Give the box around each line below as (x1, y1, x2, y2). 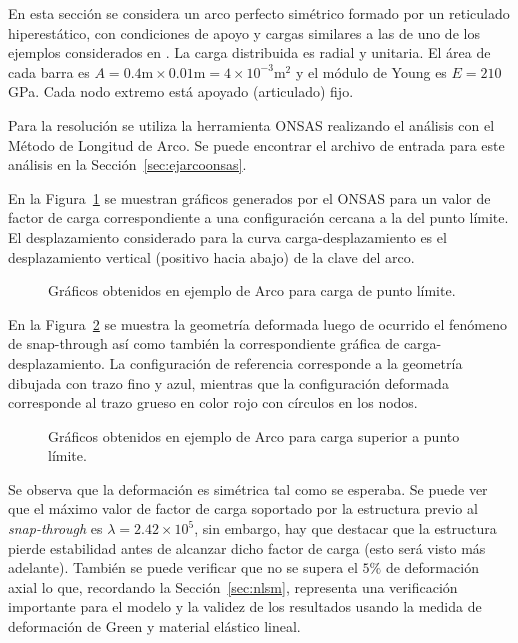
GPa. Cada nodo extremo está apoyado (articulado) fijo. (8, 81, 354, 102)
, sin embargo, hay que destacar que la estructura (194, 518, 497, 539)
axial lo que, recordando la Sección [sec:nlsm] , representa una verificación (8, 576, 458, 597)
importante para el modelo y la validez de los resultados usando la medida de (8, 596, 482, 617)
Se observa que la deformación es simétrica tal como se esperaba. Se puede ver (8, 478, 488, 499)
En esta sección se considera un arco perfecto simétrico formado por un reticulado (8, 3, 510, 23)
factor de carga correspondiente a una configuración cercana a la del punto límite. (8, 207, 509, 228)
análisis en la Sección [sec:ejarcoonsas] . (8, 154, 247, 175)
